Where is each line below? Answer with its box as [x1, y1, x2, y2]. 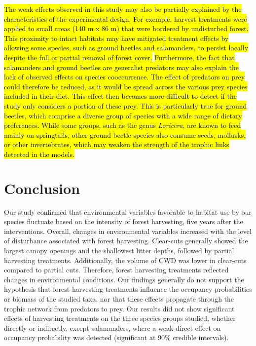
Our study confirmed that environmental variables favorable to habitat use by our [4, 206, 252, 217]
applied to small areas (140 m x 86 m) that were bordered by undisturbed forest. [4, 23, 249, 34]
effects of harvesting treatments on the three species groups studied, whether [4, 313, 236, 323]
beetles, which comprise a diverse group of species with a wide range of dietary [4, 110, 242, 120]
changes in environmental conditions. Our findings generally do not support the [4, 274, 244, 284]
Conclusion [4, 178, 80, 198]
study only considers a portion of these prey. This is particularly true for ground [4, 100, 247, 111]
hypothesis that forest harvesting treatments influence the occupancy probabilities [4, 284, 252, 294]
